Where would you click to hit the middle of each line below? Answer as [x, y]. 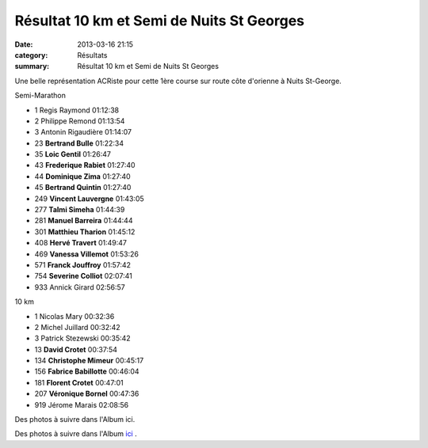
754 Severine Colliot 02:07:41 [83, 276]
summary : [32, 66]
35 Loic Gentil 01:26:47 [73, 154]
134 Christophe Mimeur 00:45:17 [89, 361]
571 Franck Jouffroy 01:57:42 [82, 264]
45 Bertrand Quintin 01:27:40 [83, 188]
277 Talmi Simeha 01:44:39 [80, 210]
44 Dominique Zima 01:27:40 [82, 176]
